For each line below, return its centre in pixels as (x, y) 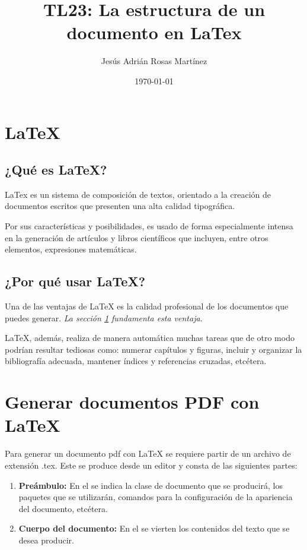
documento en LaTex (154, 32)
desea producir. (46, 540)
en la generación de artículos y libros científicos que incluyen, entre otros (137, 237)
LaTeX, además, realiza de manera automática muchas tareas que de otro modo (150, 338)
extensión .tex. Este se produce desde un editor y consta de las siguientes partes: (151, 465)
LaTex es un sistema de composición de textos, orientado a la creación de (138, 194)
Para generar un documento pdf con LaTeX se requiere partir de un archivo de (148, 453)
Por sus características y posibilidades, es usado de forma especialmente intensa (149, 226)
